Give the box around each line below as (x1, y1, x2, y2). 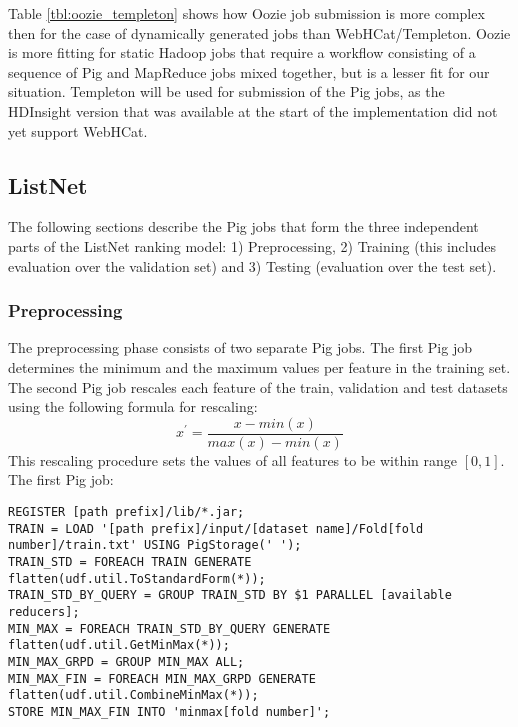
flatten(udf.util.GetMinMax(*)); (8, 638, 230, 653)
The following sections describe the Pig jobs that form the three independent (8, 216, 479, 237)
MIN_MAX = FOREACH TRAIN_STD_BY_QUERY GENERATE (8, 621, 331, 636)
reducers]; (8, 604, 80, 619)
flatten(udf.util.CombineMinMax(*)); (8, 688, 259, 703)
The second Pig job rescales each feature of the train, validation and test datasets (8, 376, 508, 397)
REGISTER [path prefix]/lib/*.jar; (8, 504, 245, 519)
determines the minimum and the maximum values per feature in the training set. (8, 356, 511, 377)
